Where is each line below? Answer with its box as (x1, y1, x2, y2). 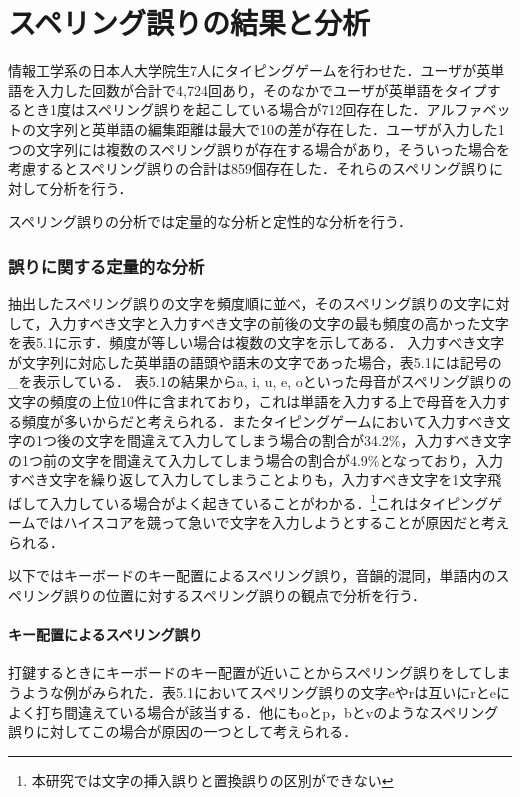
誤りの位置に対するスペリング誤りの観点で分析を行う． (63, 585, 426, 606)
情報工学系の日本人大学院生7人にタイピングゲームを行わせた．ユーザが (8, 60, 477, 81)
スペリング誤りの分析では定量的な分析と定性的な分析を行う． (8, 211, 412, 232)
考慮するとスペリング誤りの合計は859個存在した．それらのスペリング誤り (8, 158, 490, 179)
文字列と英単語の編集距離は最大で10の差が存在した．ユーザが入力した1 (35, 118, 505, 139)
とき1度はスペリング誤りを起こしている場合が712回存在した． (21, 99, 427, 120)
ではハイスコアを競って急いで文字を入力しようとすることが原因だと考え (35, 512, 510, 533)
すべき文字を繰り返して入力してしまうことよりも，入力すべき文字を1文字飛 (8, 469, 502, 490)
